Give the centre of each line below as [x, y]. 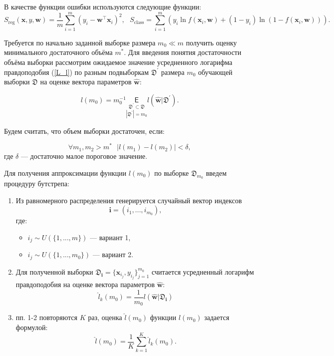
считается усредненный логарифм [203, 271]
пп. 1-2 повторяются [47, 317]
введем [216, 173]
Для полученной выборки [54, 271]
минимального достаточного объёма [58, 52]
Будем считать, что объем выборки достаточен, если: [84, 131]
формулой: [32, 327]
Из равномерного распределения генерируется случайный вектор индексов [129, 200]
